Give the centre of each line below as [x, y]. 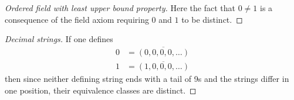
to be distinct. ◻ [212, 19]
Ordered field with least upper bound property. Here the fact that [120, 8]
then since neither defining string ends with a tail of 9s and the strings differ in [147, 79]
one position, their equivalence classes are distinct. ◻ [101, 90]
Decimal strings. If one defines [59, 39]
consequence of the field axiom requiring [77, 19]
